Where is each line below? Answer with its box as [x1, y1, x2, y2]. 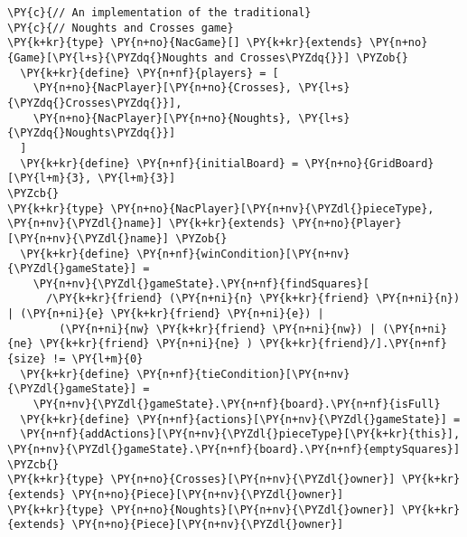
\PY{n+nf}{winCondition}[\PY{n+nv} [136, 247, 350, 260]
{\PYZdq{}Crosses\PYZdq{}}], [7, 96, 182, 109]
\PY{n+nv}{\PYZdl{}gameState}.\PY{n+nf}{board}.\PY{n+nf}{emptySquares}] [7, 443, 461, 457]
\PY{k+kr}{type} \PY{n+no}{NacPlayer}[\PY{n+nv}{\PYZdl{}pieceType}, [7, 202, 434, 215]
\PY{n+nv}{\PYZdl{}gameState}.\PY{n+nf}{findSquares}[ [33, 277, 369, 290]
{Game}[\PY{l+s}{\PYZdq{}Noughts [7, 51, 208, 64]
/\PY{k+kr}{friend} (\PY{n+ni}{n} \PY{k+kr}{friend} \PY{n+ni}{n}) [45, 292, 461, 306]
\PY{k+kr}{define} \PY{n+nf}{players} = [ [20, 66, 279, 80]
